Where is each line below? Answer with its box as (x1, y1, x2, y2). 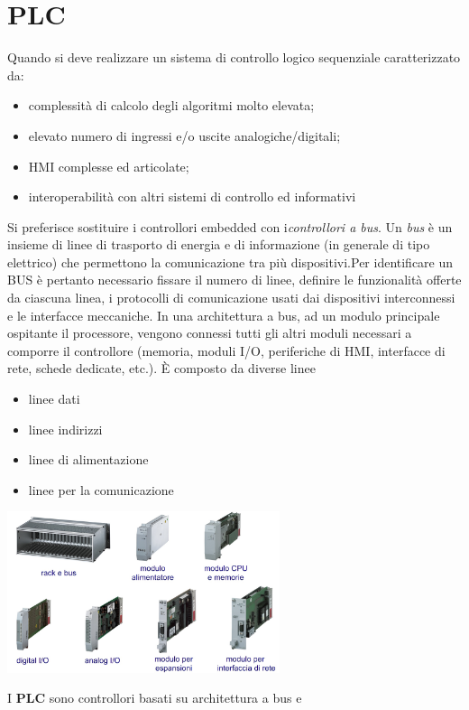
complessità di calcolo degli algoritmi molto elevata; (28, 96, 315, 115)
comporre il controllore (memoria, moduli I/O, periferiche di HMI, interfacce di (7, 341, 446, 360)
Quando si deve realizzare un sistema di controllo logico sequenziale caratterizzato (7, 48, 461, 67)
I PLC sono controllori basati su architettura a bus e (7, 688, 302, 707)
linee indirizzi (28, 419, 103, 438)
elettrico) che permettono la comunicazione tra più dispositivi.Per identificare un (7, 252, 454, 271)
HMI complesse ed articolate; (28, 156, 189, 175)
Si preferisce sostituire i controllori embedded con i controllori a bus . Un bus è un (7, 217, 453, 236)
